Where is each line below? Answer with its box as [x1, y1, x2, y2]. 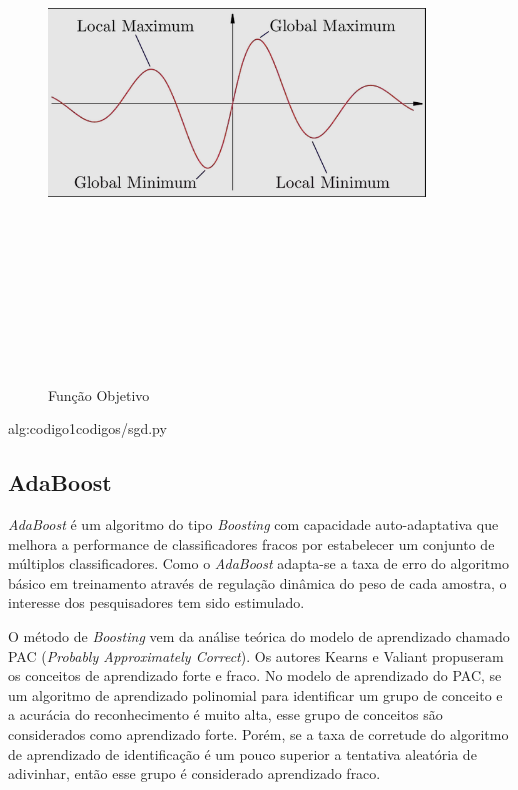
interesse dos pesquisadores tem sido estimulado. [8, 592, 305, 613]
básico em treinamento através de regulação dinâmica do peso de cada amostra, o [8, 572, 507, 593]
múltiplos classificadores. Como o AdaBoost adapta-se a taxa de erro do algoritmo [8, 553, 509, 574]
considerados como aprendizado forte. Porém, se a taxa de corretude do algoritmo [8, 724, 509, 745]
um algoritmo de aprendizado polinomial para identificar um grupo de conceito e [8, 684, 503, 705]
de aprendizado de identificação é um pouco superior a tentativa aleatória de [8, 743, 477, 764]
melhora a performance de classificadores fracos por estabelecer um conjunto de [8, 533, 495, 554]
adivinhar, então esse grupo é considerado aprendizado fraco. [8, 763, 381, 784]
